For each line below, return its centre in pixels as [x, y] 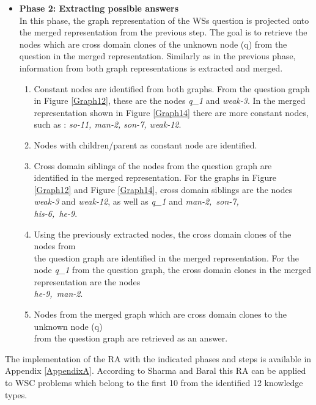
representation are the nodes [87, 281]
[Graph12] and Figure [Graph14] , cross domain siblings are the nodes [163, 189]
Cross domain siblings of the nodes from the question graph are [153, 165]
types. [16, 394]
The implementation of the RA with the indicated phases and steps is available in [158, 358]
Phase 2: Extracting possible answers [99, 8]
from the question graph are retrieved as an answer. [131, 338]
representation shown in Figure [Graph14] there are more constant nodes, [171, 112]
